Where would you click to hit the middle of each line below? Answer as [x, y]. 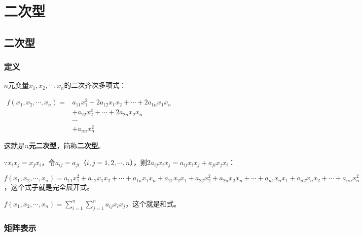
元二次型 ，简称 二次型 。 [67, 146]
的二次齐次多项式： [95, 85]
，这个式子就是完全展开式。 [49, 187]
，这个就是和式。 [153, 203]
